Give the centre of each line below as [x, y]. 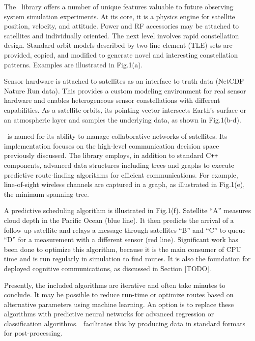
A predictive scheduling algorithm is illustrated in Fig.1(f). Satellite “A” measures [127, 210]
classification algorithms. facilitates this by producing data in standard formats [125, 323]
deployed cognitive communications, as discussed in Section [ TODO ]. [108, 268]
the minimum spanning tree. [47, 194]
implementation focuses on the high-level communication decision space [112, 145]
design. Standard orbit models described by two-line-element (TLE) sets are [118, 45]
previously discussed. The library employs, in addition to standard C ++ [111, 155]
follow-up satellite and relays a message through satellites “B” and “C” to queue [125, 230]
